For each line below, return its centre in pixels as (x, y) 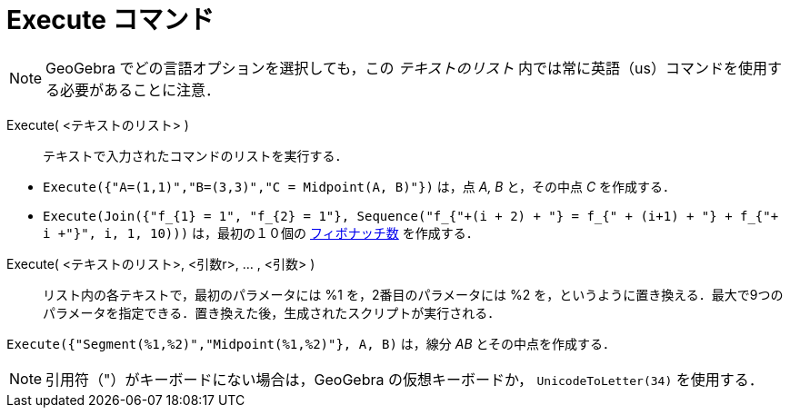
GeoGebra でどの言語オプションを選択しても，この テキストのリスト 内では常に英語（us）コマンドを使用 (407, 68)
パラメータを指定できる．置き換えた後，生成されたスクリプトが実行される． (272, 312)
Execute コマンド (110, 20)
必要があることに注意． (140, 89)
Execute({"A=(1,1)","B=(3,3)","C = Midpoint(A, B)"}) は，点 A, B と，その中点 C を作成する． (360, 186)
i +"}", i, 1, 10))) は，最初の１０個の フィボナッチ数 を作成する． (261, 232)
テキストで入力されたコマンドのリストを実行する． (195, 155)
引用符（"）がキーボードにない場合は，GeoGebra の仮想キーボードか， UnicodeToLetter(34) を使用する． (405, 379)
